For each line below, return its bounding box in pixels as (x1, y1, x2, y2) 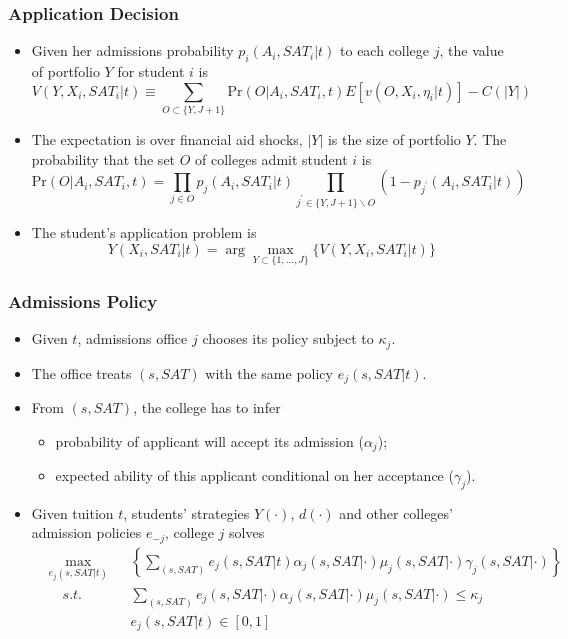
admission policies (31, 522, 142, 543)
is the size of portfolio (327, 128, 461, 149)
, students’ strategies (123, 502, 250, 523)
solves (229, 522, 265, 543)
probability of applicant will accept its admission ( (55, 430, 364, 451)
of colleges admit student (195, 148, 348, 169)
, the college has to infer (133, 396, 281, 417)
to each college (340, 40, 430, 61)
